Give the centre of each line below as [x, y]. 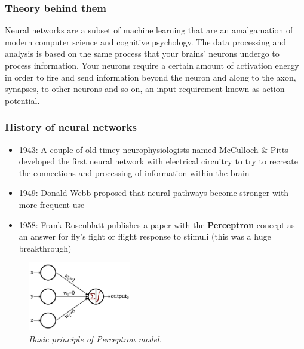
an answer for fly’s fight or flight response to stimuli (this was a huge [145, 236]
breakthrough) [45, 248]
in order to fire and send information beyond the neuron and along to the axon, [151, 77]
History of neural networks [71, 127]
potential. [22, 100]
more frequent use [52, 204]
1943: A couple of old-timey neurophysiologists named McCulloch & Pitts [153, 149]
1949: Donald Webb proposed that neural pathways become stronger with [154, 193]
